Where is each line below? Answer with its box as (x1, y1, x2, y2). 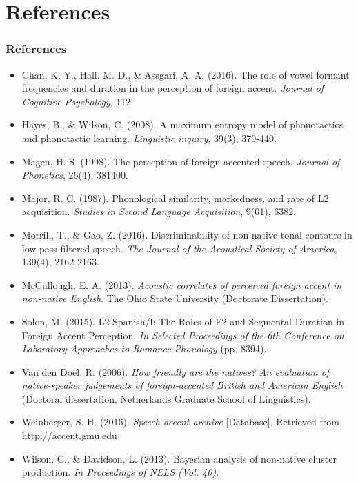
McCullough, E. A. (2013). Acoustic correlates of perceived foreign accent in (21, 277, 342, 292)
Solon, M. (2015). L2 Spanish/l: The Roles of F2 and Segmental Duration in (21, 314, 345, 328)
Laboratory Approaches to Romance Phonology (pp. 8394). (21, 341, 267, 356)
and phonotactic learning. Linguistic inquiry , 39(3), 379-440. (21, 130, 277, 145)
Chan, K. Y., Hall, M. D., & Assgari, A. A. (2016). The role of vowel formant (21, 67, 350, 81)
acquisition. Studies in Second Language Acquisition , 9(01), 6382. (21, 204, 297, 219)
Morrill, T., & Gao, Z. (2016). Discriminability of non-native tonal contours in (21, 227, 352, 241)
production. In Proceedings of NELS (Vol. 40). (21, 465, 219, 479)
